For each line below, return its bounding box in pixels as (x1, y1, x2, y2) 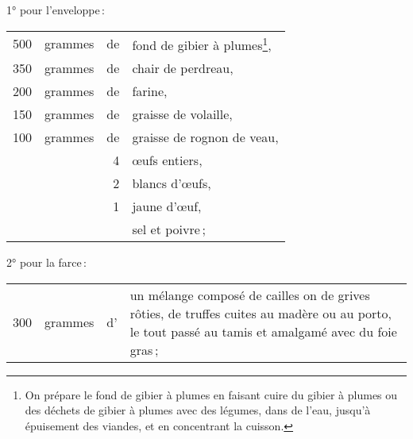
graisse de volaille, (132, 104, 233, 123)
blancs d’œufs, (132, 173, 211, 192)
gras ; (129, 340, 159, 359)
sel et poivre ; (132, 219, 206, 238)
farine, (132, 81, 168, 100)
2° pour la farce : (6, 253, 87, 270)
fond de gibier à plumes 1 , (132, 33, 272, 54)
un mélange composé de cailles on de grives (129, 285, 370, 304)
